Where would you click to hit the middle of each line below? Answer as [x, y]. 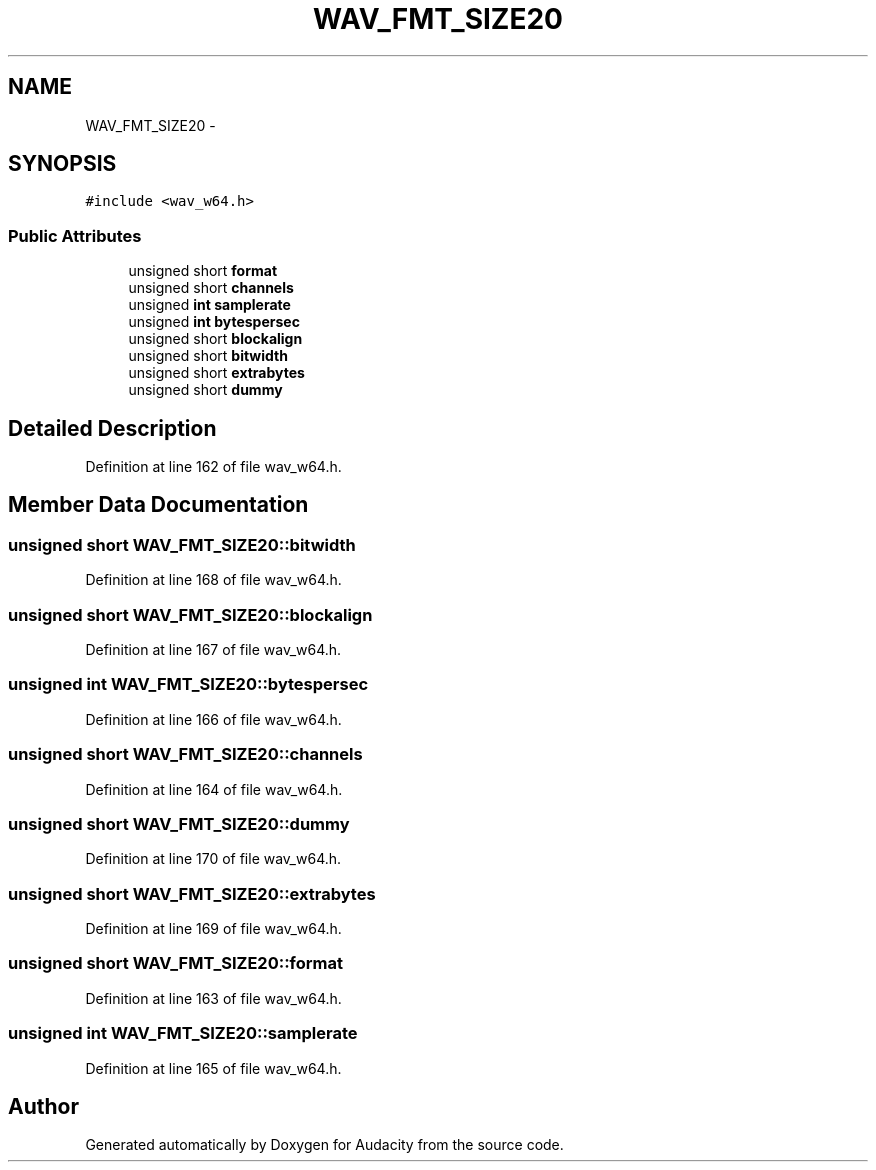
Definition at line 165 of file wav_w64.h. [213, 1068]
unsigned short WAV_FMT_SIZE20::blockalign [190, 614]
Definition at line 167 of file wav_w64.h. [213, 649]
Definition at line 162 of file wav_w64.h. [213, 467]
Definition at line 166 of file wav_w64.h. [213, 719]
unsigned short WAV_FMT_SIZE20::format [176, 963]
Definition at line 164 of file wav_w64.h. [214, 789]
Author [43, 1106]
